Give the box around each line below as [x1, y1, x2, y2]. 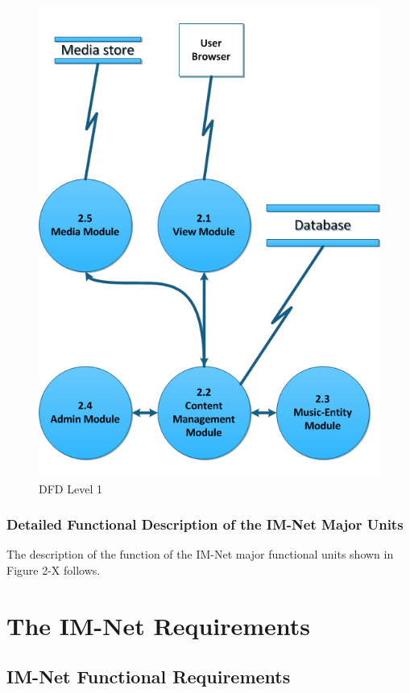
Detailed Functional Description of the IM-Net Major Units [6, 514, 404, 534]
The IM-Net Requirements [6, 608, 311, 641]
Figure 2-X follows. [6, 561, 101, 578]
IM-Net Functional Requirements [6, 664, 291, 689]
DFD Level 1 [39, 480, 102, 497]
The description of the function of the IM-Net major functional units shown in [6, 546, 394, 563]
